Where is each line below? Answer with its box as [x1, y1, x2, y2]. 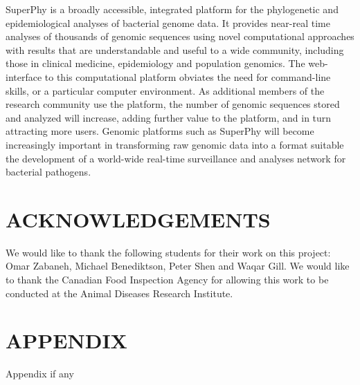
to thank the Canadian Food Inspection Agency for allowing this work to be [6, 272, 329, 287]
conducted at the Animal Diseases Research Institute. [6, 285, 233, 300]
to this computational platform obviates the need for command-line [44, 69, 331, 84]
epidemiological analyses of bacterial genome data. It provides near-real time [6, 15, 330, 30]
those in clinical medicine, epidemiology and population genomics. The [6, 56, 305, 71]
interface [6, 69, 42, 84]
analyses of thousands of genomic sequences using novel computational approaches [6, 29, 354, 44]
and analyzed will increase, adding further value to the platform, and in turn [6, 110, 332, 124]
